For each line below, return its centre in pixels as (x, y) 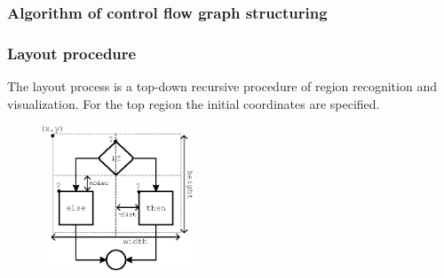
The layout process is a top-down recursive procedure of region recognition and (222, 86)
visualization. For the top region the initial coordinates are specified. (194, 103)
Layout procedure (72, 53)
